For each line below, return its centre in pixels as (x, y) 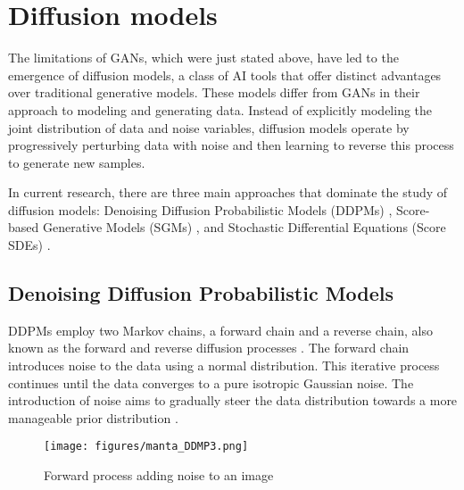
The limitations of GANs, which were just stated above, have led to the (203, 58)
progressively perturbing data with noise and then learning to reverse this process (231, 145)
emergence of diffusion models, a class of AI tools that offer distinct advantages (225, 75)
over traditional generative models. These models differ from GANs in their (214, 92)
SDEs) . (29, 245)
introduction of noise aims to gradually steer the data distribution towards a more (233, 400)
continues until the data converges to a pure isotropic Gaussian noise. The (211, 382)
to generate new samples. (77, 162)
